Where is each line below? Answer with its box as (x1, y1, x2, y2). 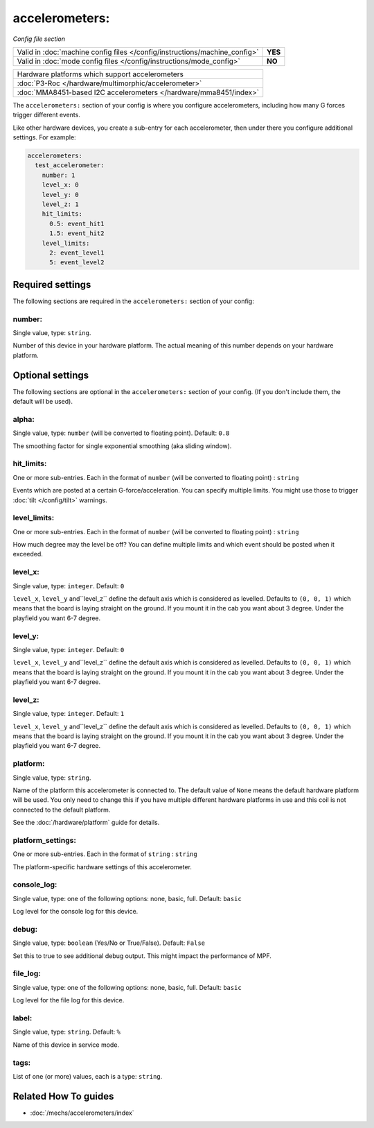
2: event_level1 (49, 249, 105, 257)
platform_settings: (12, 835, 76, 845)
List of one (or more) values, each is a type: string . (12, 1072, 163, 1080)
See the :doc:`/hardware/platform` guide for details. (12, 819, 160, 827)
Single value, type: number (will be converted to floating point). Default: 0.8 (12, 429, 230, 437)
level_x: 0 (42, 181, 79, 189)
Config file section (12, 35, 66, 43)
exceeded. (12, 550, 43, 558)
